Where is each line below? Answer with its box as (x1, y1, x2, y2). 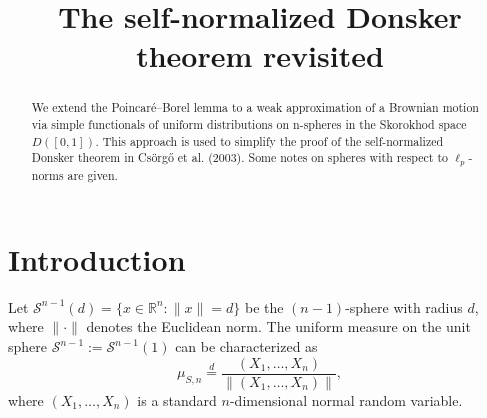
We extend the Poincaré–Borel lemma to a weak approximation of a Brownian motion (31, 99, 479, 116)
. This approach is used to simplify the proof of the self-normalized (95, 132, 444, 149)
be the (244, 296, 284, 317)
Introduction (8, 238, 186, 279)
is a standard (137, 389, 217, 410)
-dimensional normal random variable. (229, 389, 463, 410)
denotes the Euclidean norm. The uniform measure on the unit (86, 316, 471, 337)
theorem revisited (136, 35, 384, 76)
